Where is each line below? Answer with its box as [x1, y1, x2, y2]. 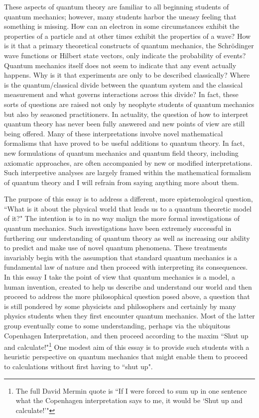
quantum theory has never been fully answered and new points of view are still [4, 118, 245, 129]
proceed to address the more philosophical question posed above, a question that [4, 291, 250, 302]
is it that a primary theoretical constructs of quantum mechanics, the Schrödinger [4, 40, 254, 51]
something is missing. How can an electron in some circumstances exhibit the [4, 21, 240, 31]
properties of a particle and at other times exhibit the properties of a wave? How [4, 30, 251, 41]
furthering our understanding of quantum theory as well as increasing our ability [4, 232, 250, 243]
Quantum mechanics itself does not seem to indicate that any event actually [4, 60, 237, 70]
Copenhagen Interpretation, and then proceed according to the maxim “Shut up [4, 330, 249, 340]
